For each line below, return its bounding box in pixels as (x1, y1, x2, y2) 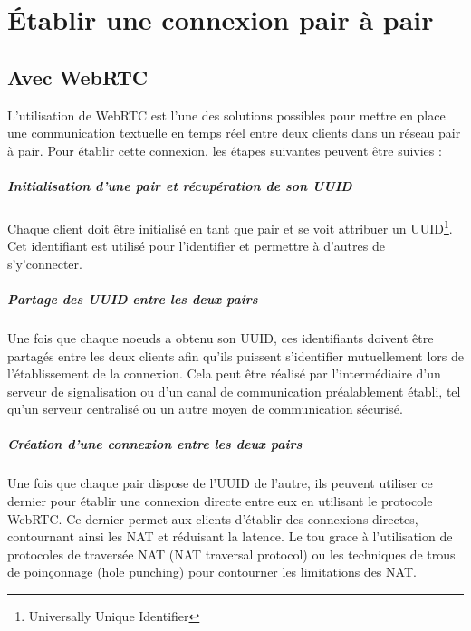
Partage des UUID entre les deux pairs (7, 289, 258, 308)
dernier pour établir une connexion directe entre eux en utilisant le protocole (7, 492, 433, 511)
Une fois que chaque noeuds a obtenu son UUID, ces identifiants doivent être (7, 328, 434, 347)
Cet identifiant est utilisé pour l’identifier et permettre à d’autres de (7, 236, 385, 255)
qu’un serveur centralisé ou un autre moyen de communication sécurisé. (7, 399, 403, 418)
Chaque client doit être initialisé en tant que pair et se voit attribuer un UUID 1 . (7, 215, 453, 237)
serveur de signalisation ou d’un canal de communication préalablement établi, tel (7, 381, 461, 400)
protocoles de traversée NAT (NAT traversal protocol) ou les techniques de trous (7, 544, 456, 563)
